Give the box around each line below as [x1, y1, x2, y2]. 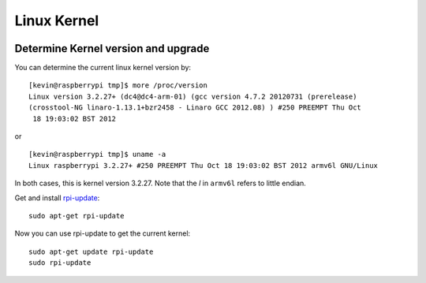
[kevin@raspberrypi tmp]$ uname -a [28, 150, 166, 159]
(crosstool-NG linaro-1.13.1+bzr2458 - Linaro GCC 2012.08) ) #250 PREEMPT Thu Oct [28, 103, 362, 112]
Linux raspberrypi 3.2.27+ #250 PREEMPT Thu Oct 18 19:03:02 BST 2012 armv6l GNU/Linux [28, 161, 379, 169]
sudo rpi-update [28, 259, 92, 267]
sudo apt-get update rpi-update [28, 247, 154, 256]
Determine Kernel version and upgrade [14, 42, 210, 55]
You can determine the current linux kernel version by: [14, 63, 192, 73]
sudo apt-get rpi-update [28, 211, 125, 220]
